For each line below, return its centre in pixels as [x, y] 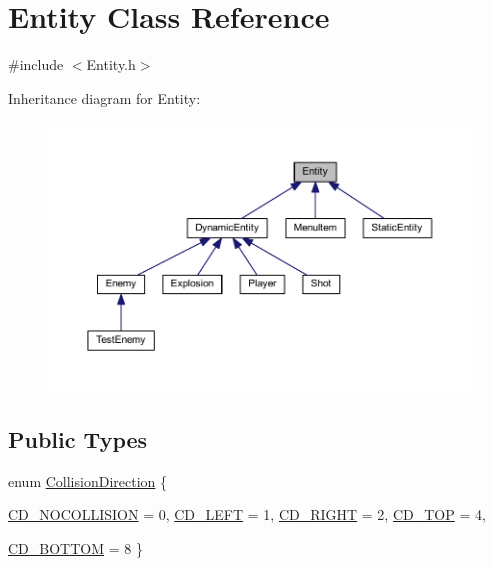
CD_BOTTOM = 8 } [75, 548]
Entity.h [111, 64]
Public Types [78, 439]
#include [36, 64]
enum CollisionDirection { [87, 480]
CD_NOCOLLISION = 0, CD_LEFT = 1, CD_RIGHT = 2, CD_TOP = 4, [247, 514]
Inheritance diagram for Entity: [104, 97]
